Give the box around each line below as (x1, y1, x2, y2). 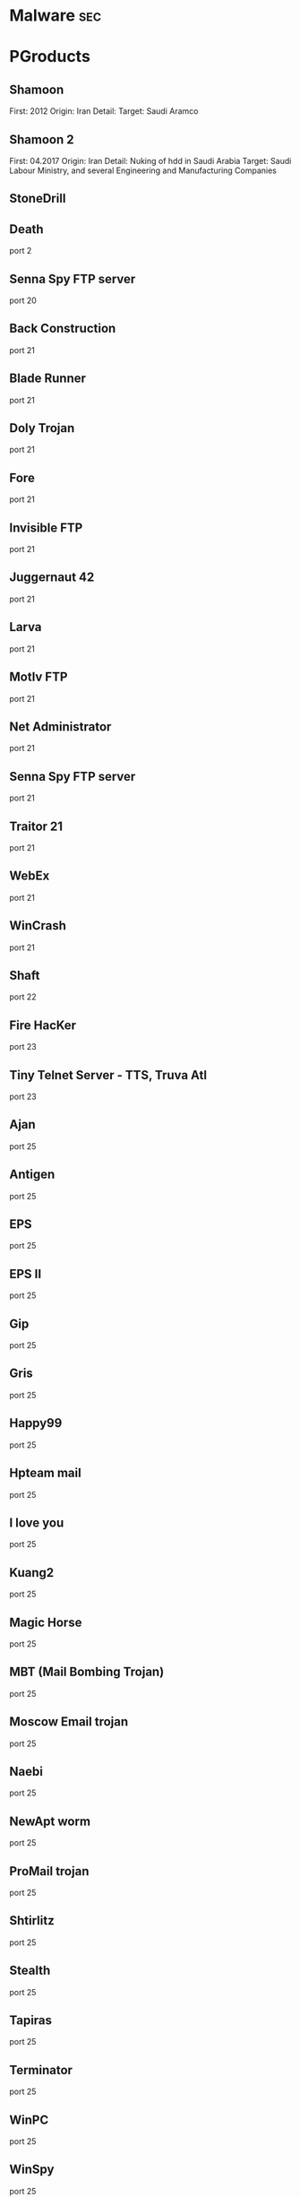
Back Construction (9, 321, 116, 336)
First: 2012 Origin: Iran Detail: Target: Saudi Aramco (9, 106, 199, 117)
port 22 (9, 991, 38, 1002)
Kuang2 (9, 1565, 55, 1580)
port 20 (9, 295, 38, 306)
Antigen (9, 1167, 56, 1182)
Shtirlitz (9, 1913, 56, 1928)
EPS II (9, 1266, 42, 1282)
